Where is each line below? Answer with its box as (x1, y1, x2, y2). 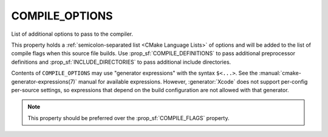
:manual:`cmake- (259, 70, 302, 77)
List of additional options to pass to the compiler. (11, 30, 134, 38)
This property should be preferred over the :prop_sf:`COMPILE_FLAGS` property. (27, 114, 230, 121)
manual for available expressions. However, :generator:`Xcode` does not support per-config (78, 78, 308, 85)
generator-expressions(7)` (11, 78, 77, 85)
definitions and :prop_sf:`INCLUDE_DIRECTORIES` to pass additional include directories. (11, 58, 231, 65)
